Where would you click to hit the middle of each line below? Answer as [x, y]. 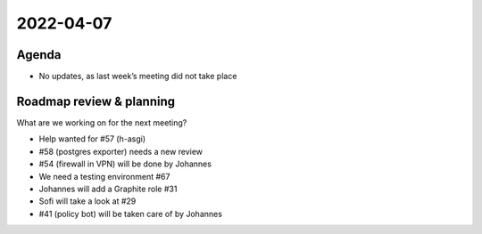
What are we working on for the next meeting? [102, 122]
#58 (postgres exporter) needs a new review [121, 151]
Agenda [39, 55]
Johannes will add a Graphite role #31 [108, 189]
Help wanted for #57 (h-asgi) [92, 139]
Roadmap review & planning [96, 101]
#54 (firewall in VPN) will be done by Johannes [125, 164]
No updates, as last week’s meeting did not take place [138, 77]
